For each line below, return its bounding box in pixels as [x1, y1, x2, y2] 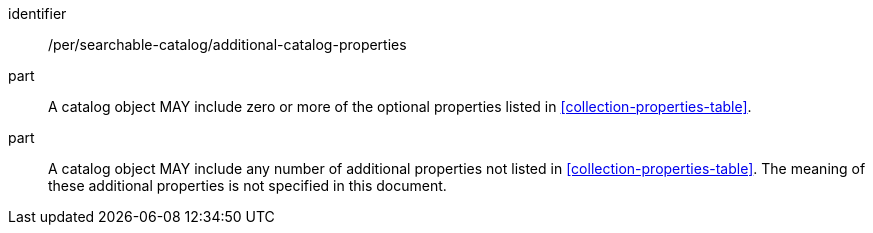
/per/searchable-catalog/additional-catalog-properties [48, 36, 407, 53]
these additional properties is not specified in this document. [48, 177, 447, 194]
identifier [8, 5, 67, 22]
